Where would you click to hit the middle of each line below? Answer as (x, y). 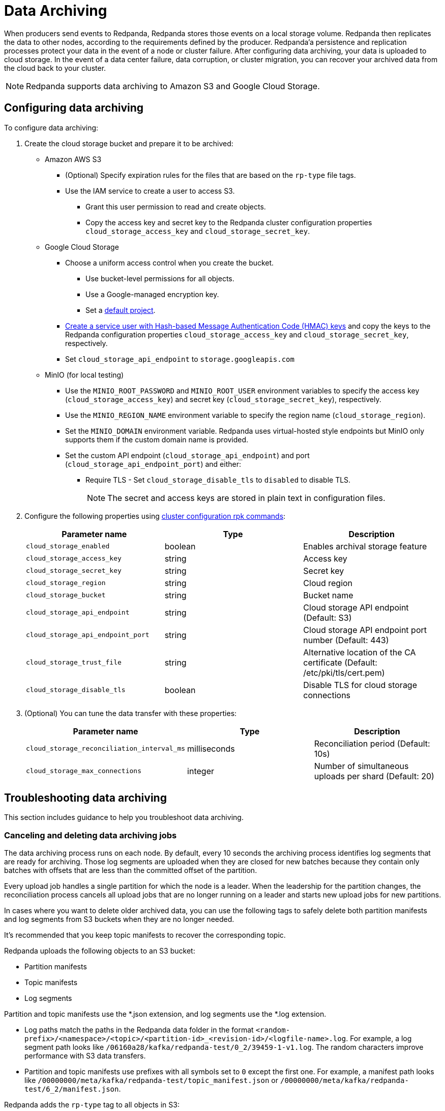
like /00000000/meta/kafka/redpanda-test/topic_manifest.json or (152, 1080)
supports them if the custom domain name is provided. (157, 439)
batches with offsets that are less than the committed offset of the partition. (131, 870)
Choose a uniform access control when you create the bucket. (170, 262)
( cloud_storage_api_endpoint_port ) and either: (153, 464)
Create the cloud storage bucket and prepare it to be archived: (129, 143)
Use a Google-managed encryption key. (152, 294)
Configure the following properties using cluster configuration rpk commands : (155, 516)
